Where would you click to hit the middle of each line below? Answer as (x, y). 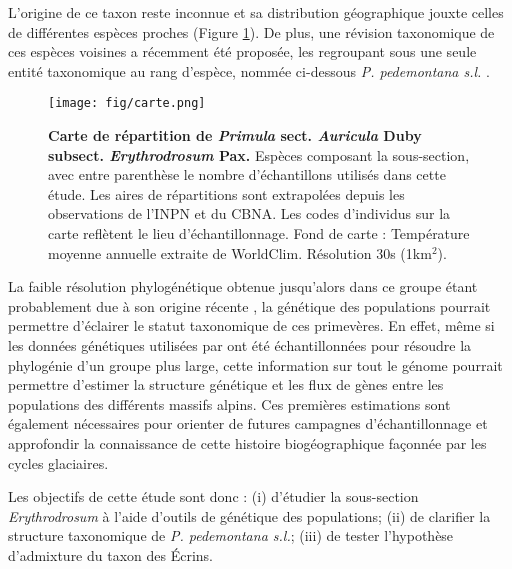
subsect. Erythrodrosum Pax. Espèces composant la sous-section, (259, 154)
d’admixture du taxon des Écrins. (111, 554)
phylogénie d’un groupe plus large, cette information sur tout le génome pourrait (255, 364)
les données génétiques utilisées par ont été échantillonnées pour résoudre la (240, 344)
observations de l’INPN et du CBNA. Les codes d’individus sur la (249, 213)
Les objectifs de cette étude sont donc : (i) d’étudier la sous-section (213, 496)
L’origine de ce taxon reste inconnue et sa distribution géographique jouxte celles (256, 12)
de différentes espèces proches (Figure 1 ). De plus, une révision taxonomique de (251, 31)
